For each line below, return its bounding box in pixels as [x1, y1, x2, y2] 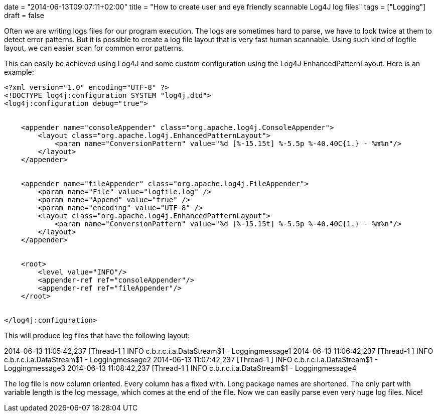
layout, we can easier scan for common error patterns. [4, 44, 184, 52]
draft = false [4, 11, 44, 20]
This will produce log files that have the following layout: [4, 331, 190, 340]
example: [4, 68, 34, 76]
